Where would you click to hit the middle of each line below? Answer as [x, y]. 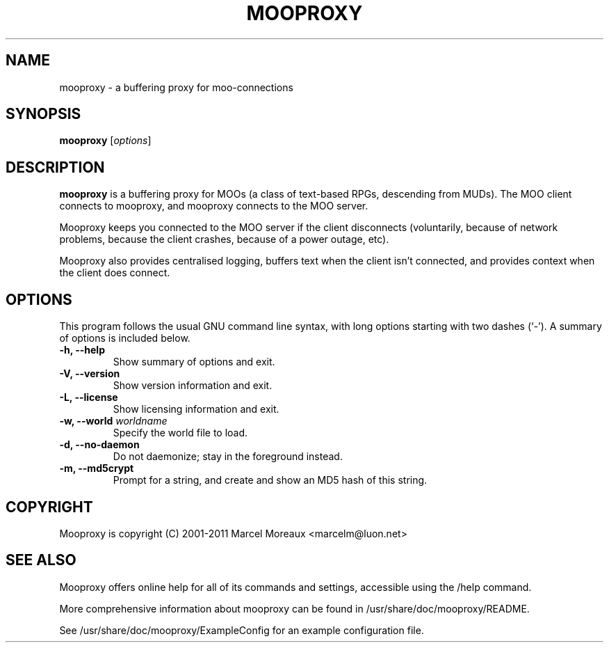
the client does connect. [115, 273]
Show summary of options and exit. [194, 362]
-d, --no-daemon [99, 445]
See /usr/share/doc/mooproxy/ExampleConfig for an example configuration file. [242, 630]
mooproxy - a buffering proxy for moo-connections [176, 87]
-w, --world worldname [113, 421]
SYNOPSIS [43, 114]
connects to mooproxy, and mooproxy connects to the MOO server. [214, 206]
